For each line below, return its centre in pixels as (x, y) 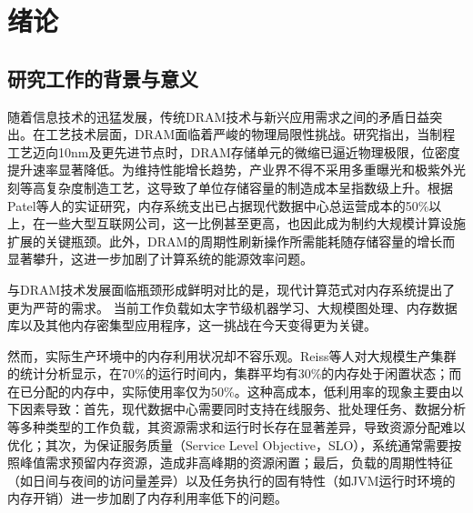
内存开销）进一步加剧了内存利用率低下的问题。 (147, 498)
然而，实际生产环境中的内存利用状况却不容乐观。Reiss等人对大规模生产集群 (232, 355)
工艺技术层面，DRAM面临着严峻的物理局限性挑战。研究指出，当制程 (250, 134)
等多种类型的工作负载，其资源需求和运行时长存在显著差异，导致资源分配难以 (236, 427)
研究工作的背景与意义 (103, 78)
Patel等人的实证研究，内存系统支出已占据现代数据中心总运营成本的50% (218, 205)
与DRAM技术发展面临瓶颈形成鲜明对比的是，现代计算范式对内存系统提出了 (231, 289)
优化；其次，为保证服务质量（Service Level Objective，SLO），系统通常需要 (228, 444)
